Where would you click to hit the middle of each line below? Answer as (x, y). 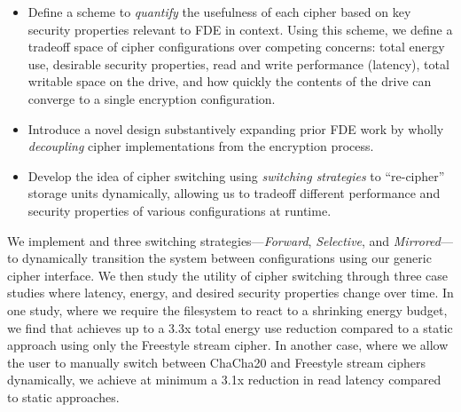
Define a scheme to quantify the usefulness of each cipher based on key (219, 12)
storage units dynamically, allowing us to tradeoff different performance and (234, 193)
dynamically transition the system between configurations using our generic (227, 258)
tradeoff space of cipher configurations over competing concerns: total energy (236, 47)
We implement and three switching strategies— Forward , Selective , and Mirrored (224, 240)
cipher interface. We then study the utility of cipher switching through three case (228, 275)
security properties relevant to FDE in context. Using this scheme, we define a (240, 29)
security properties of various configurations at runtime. (180, 210)
